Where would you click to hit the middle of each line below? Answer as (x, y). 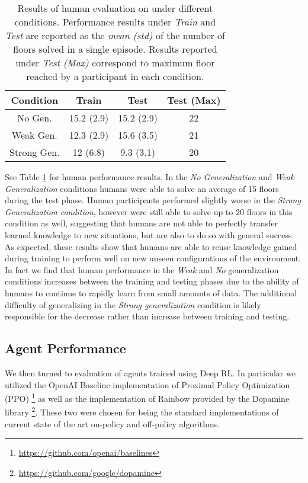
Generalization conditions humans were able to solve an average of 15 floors (142, 188)
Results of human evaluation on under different (115, 8)
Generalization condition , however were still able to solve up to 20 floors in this (149, 211)
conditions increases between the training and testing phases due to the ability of (152, 281)
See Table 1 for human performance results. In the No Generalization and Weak (150, 177)
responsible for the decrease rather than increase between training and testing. (147, 316)
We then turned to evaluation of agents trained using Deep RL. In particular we (150, 372)
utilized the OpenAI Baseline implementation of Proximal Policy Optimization (147, 384)
